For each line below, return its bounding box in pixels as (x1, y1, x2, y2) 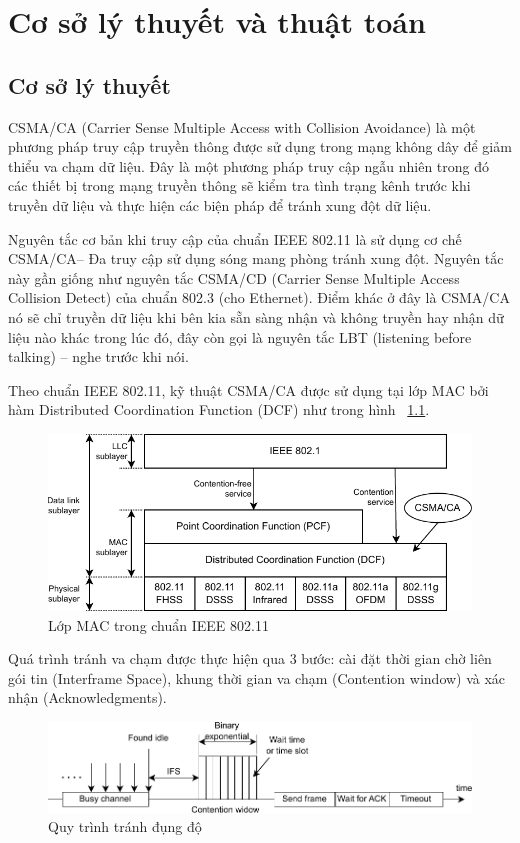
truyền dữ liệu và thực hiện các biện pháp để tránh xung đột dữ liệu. (8, 194, 432, 215)
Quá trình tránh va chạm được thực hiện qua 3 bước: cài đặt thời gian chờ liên (8, 648, 492, 669)
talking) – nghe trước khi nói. (8, 346, 189, 367)
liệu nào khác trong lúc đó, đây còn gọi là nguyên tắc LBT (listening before (8, 326, 472, 347)
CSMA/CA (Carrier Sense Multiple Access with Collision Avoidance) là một (8, 116, 476, 137)
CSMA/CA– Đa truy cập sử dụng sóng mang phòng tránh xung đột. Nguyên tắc (8, 248, 504, 269)
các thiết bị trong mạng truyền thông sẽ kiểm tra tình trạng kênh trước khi (8, 175, 471, 196)
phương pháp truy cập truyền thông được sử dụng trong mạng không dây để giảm (8, 136, 512, 157)
